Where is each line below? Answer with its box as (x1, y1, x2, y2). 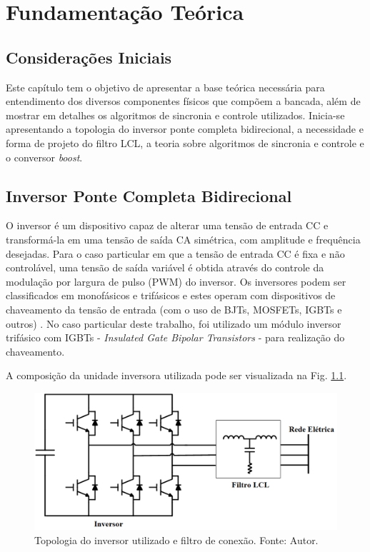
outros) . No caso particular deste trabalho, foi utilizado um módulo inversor (6, 316, 341, 331)
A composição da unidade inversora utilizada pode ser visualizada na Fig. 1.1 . (6, 368, 347, 383)
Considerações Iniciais (6, 46, 172, 68)
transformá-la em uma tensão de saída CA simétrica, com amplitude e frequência (6, 231, 361, 246)
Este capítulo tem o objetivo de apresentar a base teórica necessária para (6, 79, 325, 94)
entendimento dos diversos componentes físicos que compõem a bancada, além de (6, 94, 361, 109)
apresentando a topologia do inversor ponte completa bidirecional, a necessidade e (6, 121, 364, 136)
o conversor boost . (6, 149, 83, 164)
